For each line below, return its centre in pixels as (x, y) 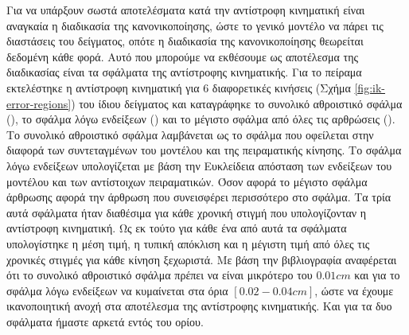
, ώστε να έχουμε (354, 290)
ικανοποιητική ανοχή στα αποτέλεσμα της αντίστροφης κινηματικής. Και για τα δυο (199, 306)
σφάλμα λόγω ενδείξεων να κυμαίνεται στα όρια (117, 290)
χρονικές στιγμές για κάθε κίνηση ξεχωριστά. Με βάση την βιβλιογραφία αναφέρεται (202, 259)
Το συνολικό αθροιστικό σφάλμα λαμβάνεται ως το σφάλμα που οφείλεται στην (190, 134)
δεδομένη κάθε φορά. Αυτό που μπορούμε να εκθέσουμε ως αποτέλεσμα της (183, 56)
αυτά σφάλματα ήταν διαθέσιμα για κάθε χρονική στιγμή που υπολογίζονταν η (187, 212)
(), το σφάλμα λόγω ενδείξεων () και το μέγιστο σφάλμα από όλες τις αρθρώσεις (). (201, 119)
